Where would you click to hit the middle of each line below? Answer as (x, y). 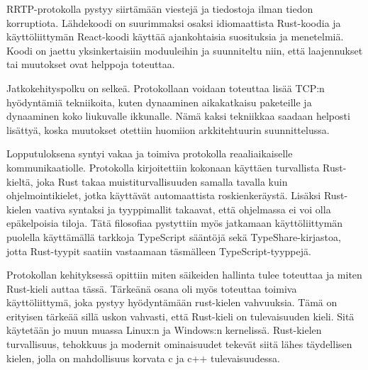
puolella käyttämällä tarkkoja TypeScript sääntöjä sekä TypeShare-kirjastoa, (174, 236)
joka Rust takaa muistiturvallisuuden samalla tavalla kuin (162, 181)
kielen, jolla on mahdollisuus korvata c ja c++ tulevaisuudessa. (143, 358)
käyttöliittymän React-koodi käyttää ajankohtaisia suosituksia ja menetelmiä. (175, 37)
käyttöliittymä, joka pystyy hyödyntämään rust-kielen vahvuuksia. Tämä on (172, 302)
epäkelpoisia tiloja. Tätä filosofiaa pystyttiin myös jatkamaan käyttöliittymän (175, 223)
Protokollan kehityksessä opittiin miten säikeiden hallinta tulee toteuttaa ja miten (184, 275)
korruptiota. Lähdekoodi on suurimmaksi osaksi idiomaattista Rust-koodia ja (174, 22)
